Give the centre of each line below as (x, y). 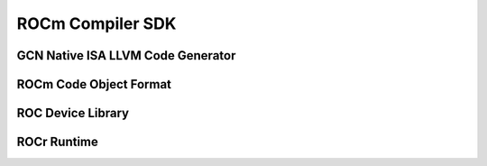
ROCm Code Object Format (94, 84)
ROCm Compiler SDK (96, 23)
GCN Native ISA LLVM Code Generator (126, 55)
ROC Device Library (73, 113)
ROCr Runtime (58, 142)
